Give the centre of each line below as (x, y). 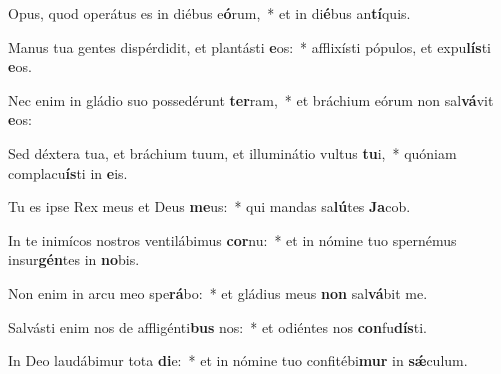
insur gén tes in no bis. (74, 259)
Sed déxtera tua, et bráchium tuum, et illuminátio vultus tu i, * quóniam (232, 152)
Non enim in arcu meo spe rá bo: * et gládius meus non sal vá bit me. (218, 292)
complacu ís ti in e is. (68, 172)
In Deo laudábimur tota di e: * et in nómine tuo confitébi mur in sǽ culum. (238, 360)
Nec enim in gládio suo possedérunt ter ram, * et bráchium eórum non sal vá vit (251, 99)
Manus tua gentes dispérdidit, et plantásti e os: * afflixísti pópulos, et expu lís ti (249, 46)
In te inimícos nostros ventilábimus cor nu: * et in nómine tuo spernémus (232, 239)
